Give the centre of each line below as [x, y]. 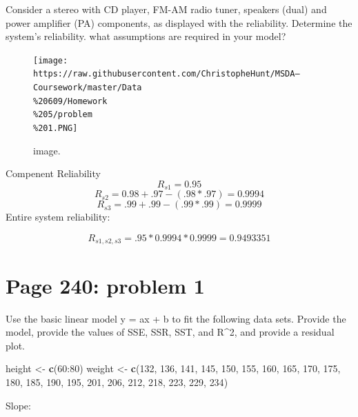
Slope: [18, 405]
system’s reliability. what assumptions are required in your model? [146, 36]
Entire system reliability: [58, 217]
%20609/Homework [70, 101]
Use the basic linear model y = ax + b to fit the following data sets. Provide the [176, 318]
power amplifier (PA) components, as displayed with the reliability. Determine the [179, 22]
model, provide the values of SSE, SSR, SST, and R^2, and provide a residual [170, 332]
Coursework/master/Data [88, 88]
